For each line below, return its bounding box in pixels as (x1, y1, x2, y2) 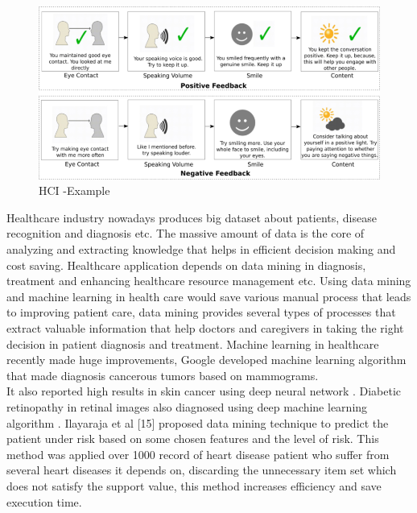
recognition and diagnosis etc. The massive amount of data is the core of (6, 225, 365, 242)
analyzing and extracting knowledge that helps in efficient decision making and (6, 241, 396, 258)
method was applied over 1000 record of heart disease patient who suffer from (6, 445, 390, 462)
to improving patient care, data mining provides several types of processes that (6, 304, 396, 321)
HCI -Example (39, 182, 110, 199)
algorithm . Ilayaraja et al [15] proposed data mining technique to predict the (6, 414, 389, 431)
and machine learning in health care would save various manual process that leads (6, 288, 411, 304)
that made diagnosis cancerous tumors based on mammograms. (6, 366, 319, 383)
